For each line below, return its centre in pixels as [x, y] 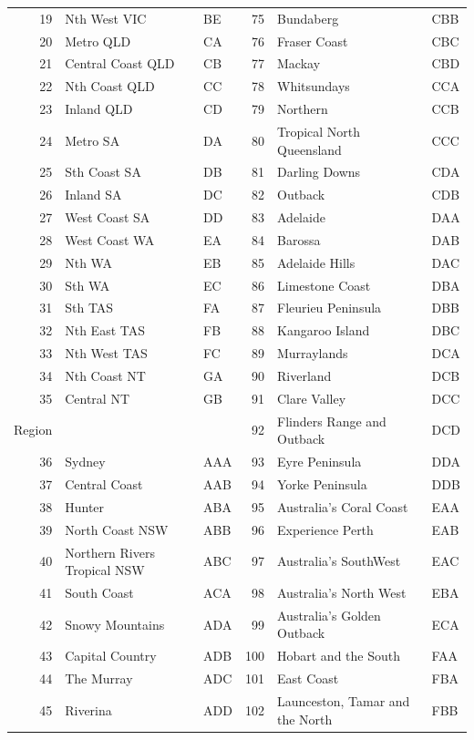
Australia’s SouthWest [339, 561]
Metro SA [93, 140]
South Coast [99, 592]
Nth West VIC [106, 18]
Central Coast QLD [120, 63]
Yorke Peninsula [322, 483]
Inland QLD [99, 109]
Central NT [98, 398]
